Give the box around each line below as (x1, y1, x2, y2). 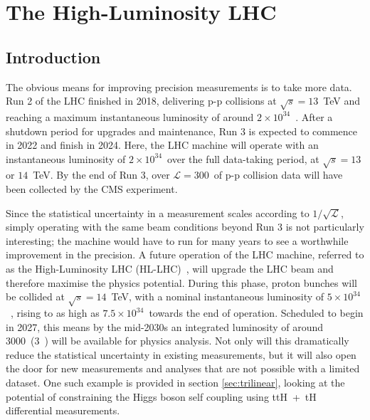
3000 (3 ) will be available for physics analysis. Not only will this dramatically (6, 333, 349, 348)
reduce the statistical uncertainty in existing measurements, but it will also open (6, 347, 356, 362)
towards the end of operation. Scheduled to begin (149, 305, 364, 320)
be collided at (6, 289, 65, 304)
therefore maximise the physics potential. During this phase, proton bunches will (6, 275, 357, 290)
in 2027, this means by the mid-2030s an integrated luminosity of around (6, 319, 324, 334)
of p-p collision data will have (213, 167, 343, 182)
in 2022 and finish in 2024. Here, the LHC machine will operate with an (6, 137, 319, 152)
